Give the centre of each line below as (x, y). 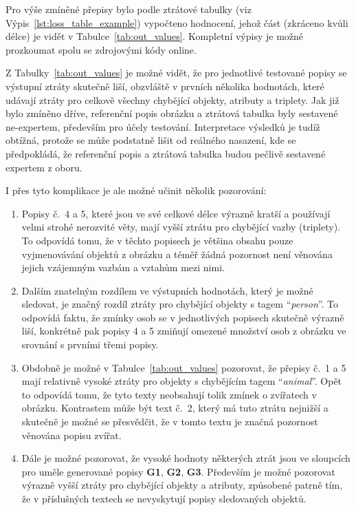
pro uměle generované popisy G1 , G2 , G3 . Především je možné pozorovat (178, 471)
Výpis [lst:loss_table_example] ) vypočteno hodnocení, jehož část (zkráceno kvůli (177, 22)
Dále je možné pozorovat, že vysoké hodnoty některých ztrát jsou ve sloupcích (186, 458)
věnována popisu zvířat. (71, 435)
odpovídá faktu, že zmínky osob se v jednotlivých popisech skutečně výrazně (183, 317)
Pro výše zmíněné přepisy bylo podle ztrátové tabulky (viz (129, 9)
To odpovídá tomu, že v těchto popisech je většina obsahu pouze (157, 240)
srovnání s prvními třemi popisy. (90, 344)
